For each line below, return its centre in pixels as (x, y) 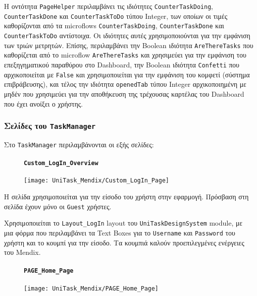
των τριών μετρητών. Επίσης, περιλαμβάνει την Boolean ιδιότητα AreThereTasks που (129, 45)
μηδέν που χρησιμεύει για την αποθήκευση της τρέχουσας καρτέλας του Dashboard (124, 93)
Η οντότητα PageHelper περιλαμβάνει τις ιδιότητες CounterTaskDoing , (109, 6)
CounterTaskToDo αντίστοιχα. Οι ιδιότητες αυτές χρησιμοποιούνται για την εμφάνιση (127, 35)
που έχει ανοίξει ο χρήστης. (44, 103)
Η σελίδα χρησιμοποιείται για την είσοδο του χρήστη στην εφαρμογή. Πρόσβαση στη (127, 197)
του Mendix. (23, 252)
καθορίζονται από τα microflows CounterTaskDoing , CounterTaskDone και (114, 26)
